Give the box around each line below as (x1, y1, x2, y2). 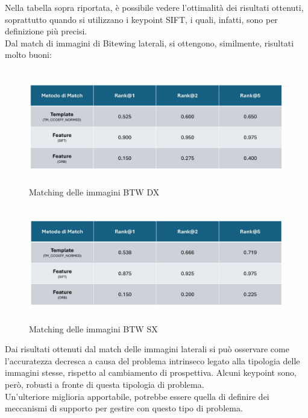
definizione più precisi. (5, 25, 87, 37)
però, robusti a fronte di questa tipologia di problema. (5, 378, 204, 391)
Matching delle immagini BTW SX (29, 322, 158, 335)
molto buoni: (5, 48, 52, 61)
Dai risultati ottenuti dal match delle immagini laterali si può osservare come (5, 343, 289, 355)
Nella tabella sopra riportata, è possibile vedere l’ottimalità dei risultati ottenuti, (5, 1, 304, 13)
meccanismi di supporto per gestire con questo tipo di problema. (5, 402, 243, 414)
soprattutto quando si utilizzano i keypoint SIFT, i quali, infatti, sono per (5, 13, 278, 25)
